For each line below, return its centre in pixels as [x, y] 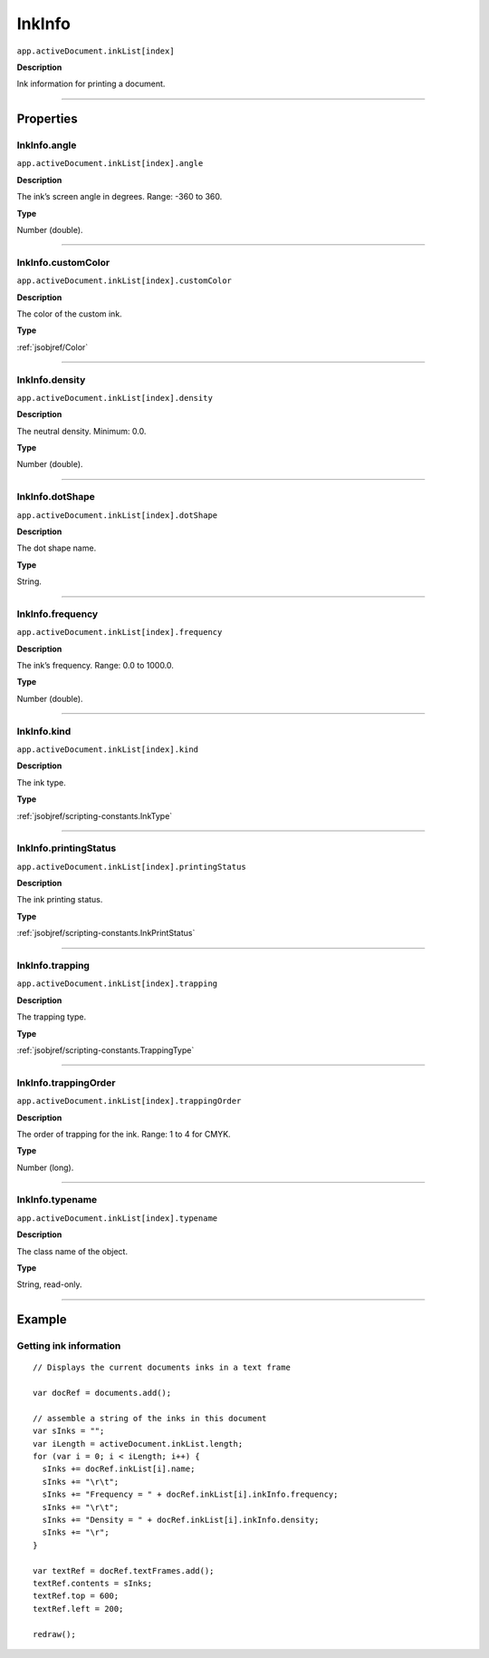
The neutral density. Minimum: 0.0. [81, 431]
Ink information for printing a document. [91, 84]
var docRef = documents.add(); [102, 1393]
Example [42, 1320]
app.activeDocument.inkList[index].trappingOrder [129, 1101]
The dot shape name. [57, 548]
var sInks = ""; [69, 1431]
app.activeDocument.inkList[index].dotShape [117, 515]
